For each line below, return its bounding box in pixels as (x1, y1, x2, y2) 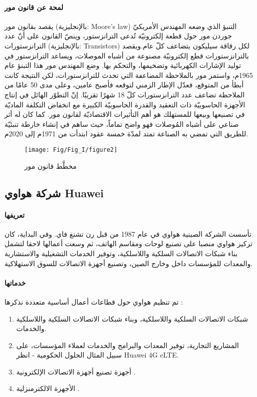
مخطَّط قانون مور (24, 160, 77, 171)
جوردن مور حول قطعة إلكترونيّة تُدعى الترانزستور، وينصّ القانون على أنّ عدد (4, 30, 232, 41)
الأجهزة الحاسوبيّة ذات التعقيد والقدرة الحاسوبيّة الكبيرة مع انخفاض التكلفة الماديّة (4, 99, 246, 109)
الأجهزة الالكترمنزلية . (16, 383, 80, 394)
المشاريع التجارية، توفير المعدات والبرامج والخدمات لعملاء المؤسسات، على (16, 340, 239, 350)
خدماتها (4, 277, 26, 288)
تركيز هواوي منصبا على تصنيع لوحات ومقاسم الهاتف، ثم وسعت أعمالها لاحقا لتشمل (4, 238, 253, 249)
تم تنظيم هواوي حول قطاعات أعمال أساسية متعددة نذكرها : (4, 296, 183, 307)
